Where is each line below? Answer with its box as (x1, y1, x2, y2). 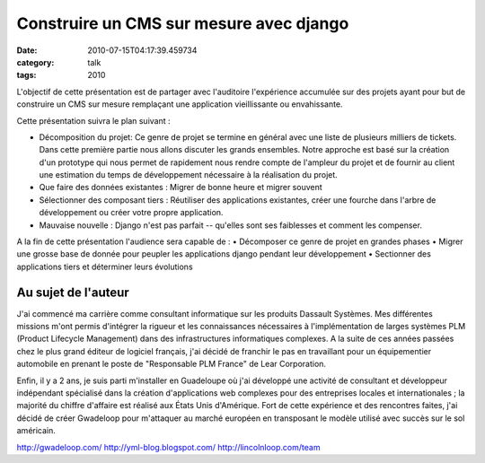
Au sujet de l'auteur (16, 284, 129, 300)
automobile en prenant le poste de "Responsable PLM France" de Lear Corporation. (16, 359, 327, 370)
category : (16, 57, 55, 67)
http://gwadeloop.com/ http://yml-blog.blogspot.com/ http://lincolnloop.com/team (16, 441, 321, 452)
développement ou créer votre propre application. (39, 207, 224, 218)
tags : (16, 70, 37, 81)
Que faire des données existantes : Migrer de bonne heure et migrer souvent (39, 182, 322, 193)
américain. (16, 425, 56, 436)
